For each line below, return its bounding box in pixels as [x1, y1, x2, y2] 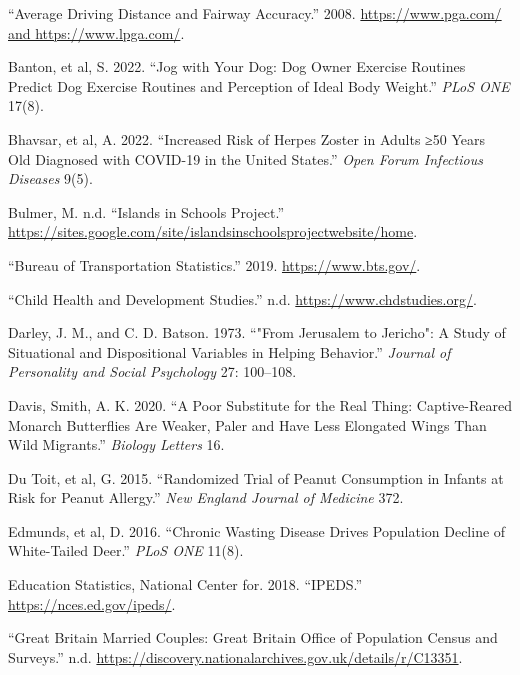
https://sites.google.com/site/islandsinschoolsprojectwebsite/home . [8, 221, 418, 242]
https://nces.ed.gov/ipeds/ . [8, 593, 176, 614]
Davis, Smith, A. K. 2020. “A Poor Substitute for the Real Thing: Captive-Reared [8, 394, 512, 415]
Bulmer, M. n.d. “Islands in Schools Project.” [8, 201, 285, 222]
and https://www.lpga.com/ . [8, 22, 185, 43]
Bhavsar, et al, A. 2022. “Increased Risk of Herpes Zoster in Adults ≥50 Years [8, 128, 485, 149]
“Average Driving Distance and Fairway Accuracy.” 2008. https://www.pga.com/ [8, 3, 502, 23]
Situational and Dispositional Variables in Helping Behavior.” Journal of [8, 341, 451, 362]
